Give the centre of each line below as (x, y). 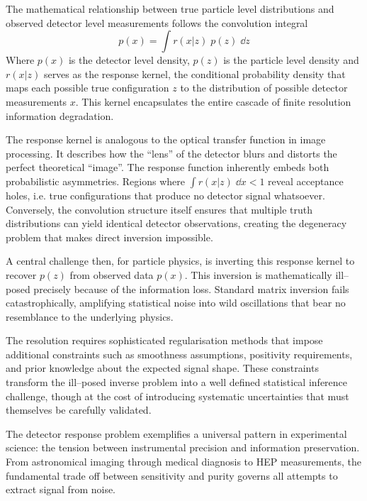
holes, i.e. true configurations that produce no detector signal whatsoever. (165, 195)
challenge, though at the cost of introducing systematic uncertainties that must (177, 396)
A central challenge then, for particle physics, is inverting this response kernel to (180, 261)
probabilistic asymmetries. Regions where (95, 181)
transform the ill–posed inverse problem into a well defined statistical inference (177, 382)
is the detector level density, (129, 60)
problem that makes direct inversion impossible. (109, 237)
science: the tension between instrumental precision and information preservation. (183, 447)
